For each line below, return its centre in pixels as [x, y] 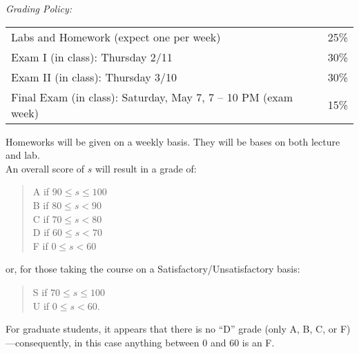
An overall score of [45, 168]
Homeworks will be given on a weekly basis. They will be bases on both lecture [173, 141]
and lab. [23, 155]
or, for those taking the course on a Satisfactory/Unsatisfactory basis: [153, 269]
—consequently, [38, 342]
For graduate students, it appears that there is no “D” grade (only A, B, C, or [172, 329]
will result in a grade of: [146, 168]
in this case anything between [137, 342]
